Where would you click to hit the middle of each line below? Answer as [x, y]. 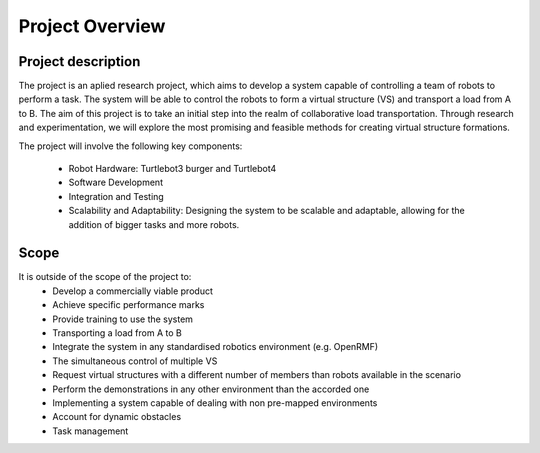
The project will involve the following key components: [130, 146]
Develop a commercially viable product [133, 291]
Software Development [116, 182]
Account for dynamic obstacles [117, 417]
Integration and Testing [116, 196]
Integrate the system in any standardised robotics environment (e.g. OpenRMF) [215, 347]
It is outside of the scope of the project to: [105, 277]
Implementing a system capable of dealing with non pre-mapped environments [215, 403]
